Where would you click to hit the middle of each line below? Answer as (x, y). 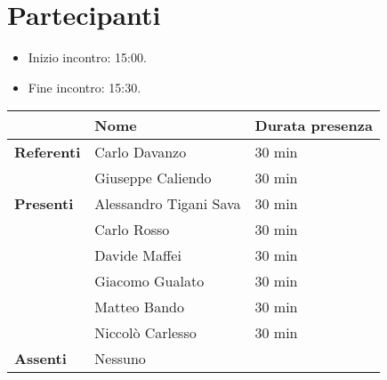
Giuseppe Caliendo (153, 178)
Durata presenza (314, 125)
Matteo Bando (139, 307)
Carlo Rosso (132, 230)
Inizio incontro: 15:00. (87, 57)
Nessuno (120, 359)
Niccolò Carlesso (145, 333)
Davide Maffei (138, 255)
